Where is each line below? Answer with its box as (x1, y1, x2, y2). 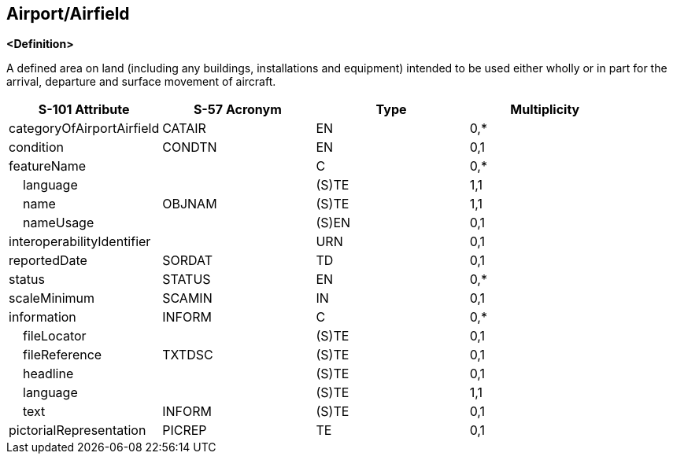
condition (9, 139, 65, 156)
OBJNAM (162, 196, 217, 212)
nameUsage (23, 215, 94, 231)
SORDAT (162, 252, 213, 269)
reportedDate (9, 252, 87, 269)
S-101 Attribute (38, 101, 130, 118)
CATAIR (162, 120, 206, 137)
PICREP (162, 422, 207, 439)
